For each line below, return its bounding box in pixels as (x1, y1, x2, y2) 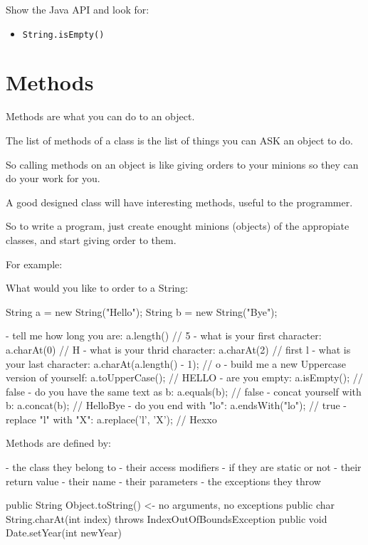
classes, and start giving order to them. (6, 232, 177, 247)
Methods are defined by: (6, 435, 111, 450)
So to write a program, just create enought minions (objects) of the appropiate (6, 218, 349, 233)
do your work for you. (6, 171, 100, 186)
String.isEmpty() (22, 29, 105, 40)
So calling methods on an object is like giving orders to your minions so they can (6, 157, 359, 171)
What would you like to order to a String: (6, 280, 189, 295)
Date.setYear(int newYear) (6, 525, 122, 540)
